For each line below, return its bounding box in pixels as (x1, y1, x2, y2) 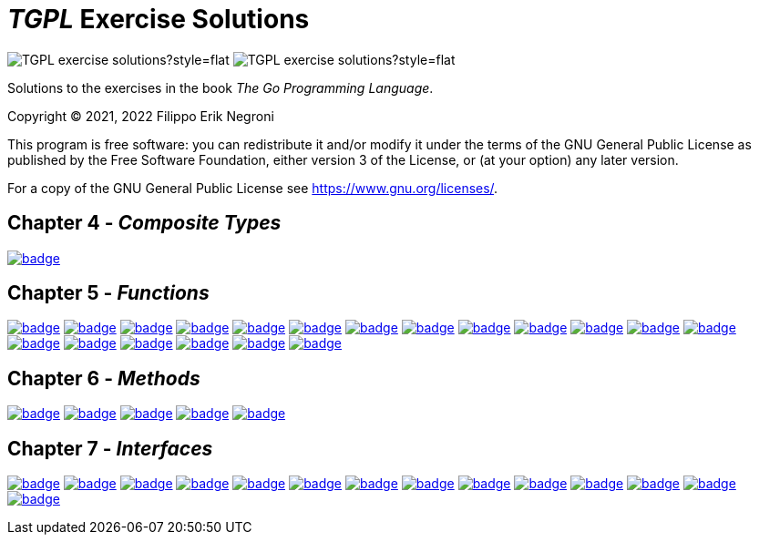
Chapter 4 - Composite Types (7, 211, 282, 235)
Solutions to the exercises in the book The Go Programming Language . (7, 79, 434, 96)
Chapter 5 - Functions (7, 281, 210, 305)
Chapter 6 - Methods (7, 366, 200, 390)
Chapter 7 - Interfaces (7, 436, 213, 460)
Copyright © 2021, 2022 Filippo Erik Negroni (7, 107, 274, 124)
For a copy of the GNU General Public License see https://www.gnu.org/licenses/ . (7, 179, 498, 196)
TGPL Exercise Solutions (7, 4, 310, 35)
